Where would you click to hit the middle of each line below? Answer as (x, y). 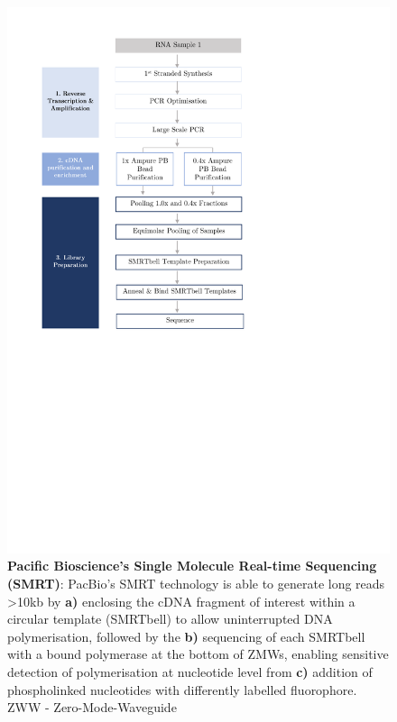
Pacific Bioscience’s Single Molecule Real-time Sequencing (192, 566)
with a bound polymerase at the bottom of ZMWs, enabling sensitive (198, 654)
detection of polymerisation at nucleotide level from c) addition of (190, 671)
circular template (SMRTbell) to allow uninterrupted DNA (170, 619)
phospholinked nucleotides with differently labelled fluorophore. (182, 689)
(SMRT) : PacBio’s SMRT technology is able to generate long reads (196, 583)
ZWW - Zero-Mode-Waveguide (92, 707)
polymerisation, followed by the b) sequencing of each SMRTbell (186, 636)
